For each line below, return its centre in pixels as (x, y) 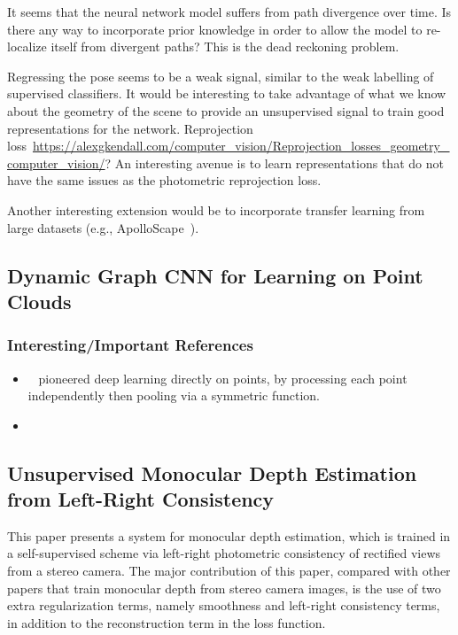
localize (27, 46)
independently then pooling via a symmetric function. (174, 395)
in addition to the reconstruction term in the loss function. (167, 622)
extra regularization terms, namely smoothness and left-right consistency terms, (224, 605)
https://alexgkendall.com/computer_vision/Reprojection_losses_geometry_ (241, 146)
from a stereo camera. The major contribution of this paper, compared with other (229, 571)
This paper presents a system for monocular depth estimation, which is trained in (229, 535)
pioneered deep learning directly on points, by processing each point (223, 378)
